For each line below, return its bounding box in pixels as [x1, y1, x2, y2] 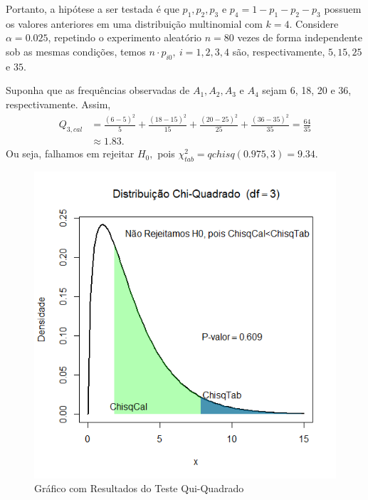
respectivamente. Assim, [6, 96, 111, 111]
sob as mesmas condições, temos [6, 43, 146, 58]
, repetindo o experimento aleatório [48, 30, 202, 45]
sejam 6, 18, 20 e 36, [262, 83, 352, 98]
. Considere [289, 16, 339, 31]
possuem [324, 1, 362, 16]
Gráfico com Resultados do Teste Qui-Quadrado [34, 481, 244, 496]
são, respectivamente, [232, 43, 325, 58]
